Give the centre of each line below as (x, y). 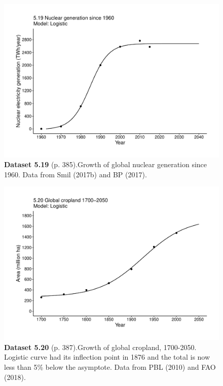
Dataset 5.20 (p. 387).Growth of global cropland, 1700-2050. (100, 347)
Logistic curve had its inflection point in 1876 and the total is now (107, 357)
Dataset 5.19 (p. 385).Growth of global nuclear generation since (106, 164)
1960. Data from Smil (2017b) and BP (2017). (76, 174)
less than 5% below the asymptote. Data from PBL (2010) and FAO (110, 366)
